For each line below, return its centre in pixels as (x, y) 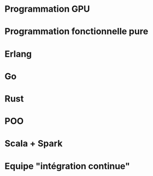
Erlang (18, 54)
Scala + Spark (34, 144)
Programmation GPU (47, 9)
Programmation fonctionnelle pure (76, 32)
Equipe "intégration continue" (67, 166)
